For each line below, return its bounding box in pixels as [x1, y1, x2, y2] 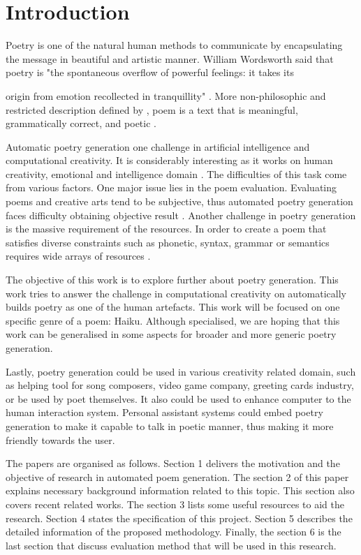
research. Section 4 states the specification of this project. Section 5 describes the [6, 510, 353, 525]
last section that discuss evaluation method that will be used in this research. [6, 538, 337, 552]
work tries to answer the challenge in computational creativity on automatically [6, 286, 346, 300]
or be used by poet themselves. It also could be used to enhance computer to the [6, 391, 351, 406]
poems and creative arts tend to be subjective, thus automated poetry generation [6, 194, 353, 209]
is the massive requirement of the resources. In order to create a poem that [6, 221, 327, 236]
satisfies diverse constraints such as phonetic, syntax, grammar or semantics [6, 235, 330, 249]
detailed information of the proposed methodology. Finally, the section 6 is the [6, 524, 341, 539]
